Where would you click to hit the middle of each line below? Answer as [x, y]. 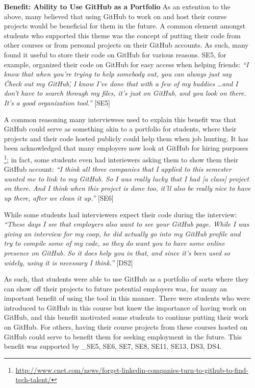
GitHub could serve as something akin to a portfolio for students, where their [120, 129]
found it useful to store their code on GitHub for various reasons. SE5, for [115, 54]
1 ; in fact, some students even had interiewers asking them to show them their [121, 158]
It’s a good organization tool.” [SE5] [57, 102]
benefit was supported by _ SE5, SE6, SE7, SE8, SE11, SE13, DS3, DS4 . [113, 346]
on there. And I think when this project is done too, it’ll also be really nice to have [127, 188]
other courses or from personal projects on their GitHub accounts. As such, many [126, 45]
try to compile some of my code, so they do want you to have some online [115, 243]
